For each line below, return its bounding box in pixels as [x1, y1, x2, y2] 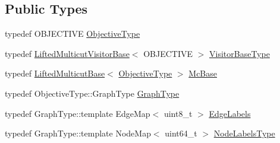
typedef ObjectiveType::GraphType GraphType [5, 87, 180, 99]
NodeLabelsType [213, 127, 275, 139]
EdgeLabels [209, 107, 251, 119]
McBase [188, 67, 217, 80]
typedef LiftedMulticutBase [5, 67, 105, 80]
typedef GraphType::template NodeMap [5, 127, 151, 139]
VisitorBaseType [209, 47, 270, 59]
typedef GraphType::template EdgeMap [5, 107, 150, 119]
